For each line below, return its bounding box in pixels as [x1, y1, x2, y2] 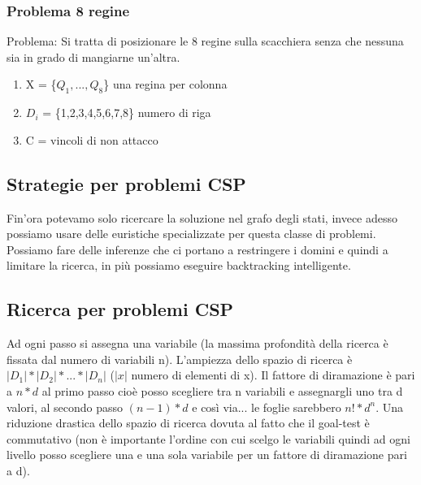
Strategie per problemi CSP [7, 171, 246, 196]
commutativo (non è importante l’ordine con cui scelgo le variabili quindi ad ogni [7, 430, 410, 447]
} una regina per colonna [103, 76, 228, 93]
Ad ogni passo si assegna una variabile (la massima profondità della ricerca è [7, 335, 388, 352]
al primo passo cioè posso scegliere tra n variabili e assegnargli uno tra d [41, 382, 403, 399]
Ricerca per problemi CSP [7, 297, 234, 322]
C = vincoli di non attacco [25, 131, 158, 148]
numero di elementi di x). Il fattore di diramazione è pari [131, 366, 415, 383]
